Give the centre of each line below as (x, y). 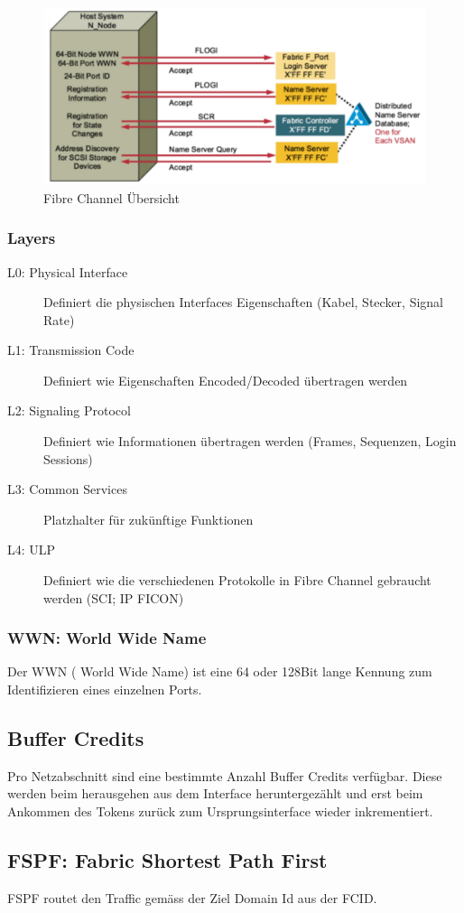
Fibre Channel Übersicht (111, 197)
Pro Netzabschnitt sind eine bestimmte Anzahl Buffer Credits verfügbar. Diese (225, 775)
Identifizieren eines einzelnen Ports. (105, 689)
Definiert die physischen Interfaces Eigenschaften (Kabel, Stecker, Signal (243, 302)
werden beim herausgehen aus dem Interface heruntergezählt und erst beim (215, 793)
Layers (32, 238)
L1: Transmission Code (71, 350)
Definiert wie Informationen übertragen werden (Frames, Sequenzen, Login (250, 441)
